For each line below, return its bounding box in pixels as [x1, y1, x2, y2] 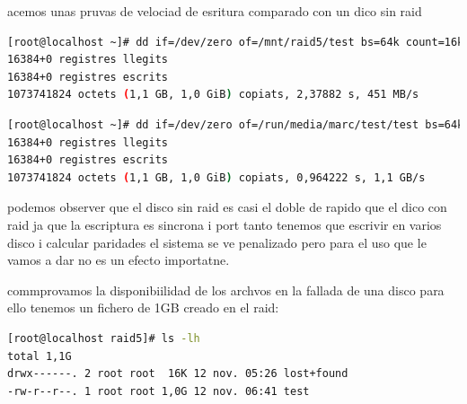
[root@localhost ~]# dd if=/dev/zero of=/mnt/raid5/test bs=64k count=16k [7, 35, 464, 48]
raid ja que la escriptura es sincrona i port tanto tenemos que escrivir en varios [7, 215, 442, 233]
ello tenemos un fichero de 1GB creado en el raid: [7, 298, 279, 317]
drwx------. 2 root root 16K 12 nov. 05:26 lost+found [7, 367, 348, 381]
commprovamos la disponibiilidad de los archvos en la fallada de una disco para [7, 280, 445, 299]
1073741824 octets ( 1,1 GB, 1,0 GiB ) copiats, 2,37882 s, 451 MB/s [7, 88, 419, 101]
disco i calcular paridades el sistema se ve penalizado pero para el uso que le [7, 233, 427, 251]
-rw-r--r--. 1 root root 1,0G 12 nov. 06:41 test [7, 384, 310, 398]
